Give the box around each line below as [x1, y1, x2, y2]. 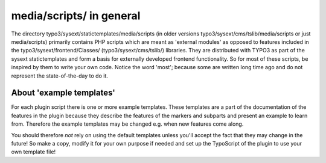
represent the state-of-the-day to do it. [11, 72, 109, 79]
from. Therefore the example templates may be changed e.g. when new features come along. [11, 120, 244, 128]
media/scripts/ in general [11, 9, 141, 22]
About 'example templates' [11, 88, 116, 98]
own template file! [11, 148, 56, 156]
